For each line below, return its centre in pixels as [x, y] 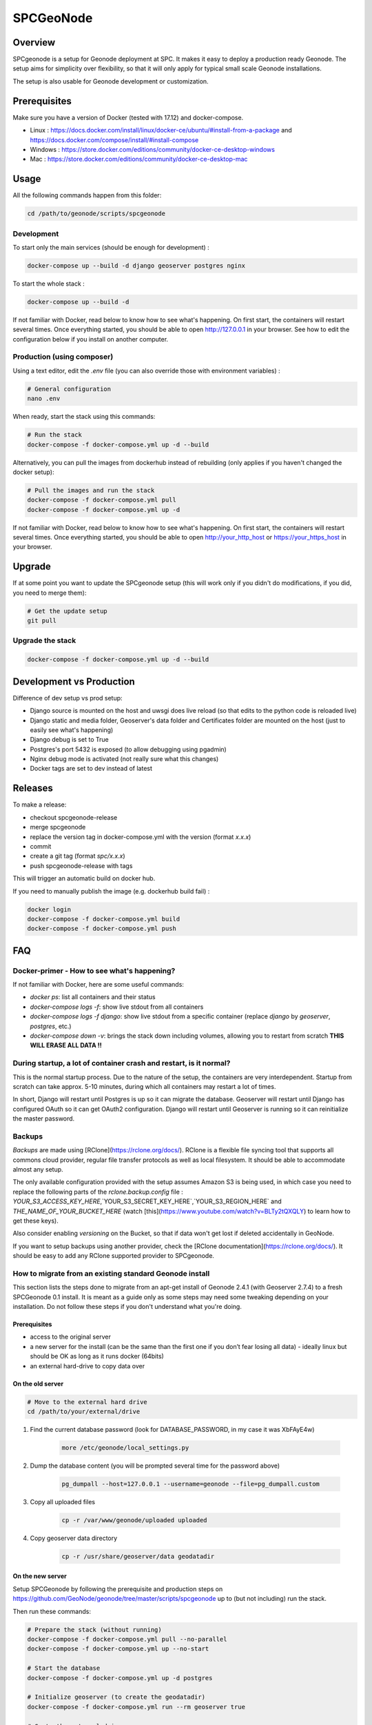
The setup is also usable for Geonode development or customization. [111, 81]
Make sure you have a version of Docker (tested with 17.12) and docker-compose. [128, 117]
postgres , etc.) [51, 1026]
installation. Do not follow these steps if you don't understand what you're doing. [127, 1307]
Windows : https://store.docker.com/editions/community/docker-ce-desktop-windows [153, 149]
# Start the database [64, 1668]
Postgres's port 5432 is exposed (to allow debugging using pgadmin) [128, 749]
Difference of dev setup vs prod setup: [68, 698]
